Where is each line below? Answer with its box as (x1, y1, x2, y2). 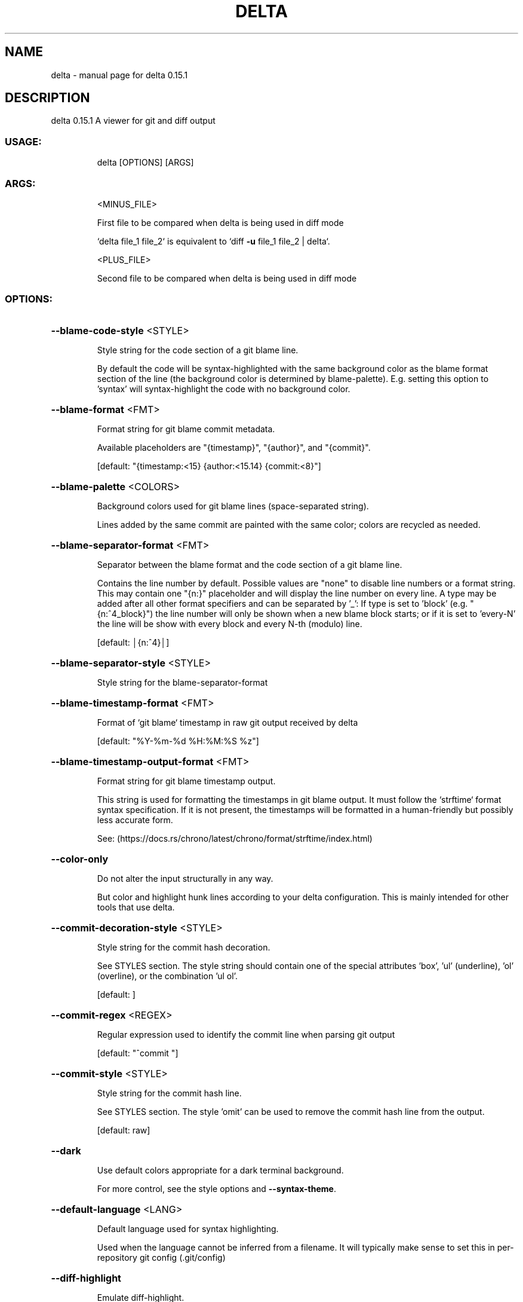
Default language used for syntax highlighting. (97, 1223, 279, 1234)
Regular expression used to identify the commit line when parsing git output (97, 1029, 395, 1040)
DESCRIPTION (5, 90, 90, 106)
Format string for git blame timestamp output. (97, 775, 276, 786)
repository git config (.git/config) (97, 1252, 226, 1263)
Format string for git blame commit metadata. (97, 423, 275, 434)
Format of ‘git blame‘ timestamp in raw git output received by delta (97, 717, 358, 728)
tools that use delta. (97, 901, 175, 912)
